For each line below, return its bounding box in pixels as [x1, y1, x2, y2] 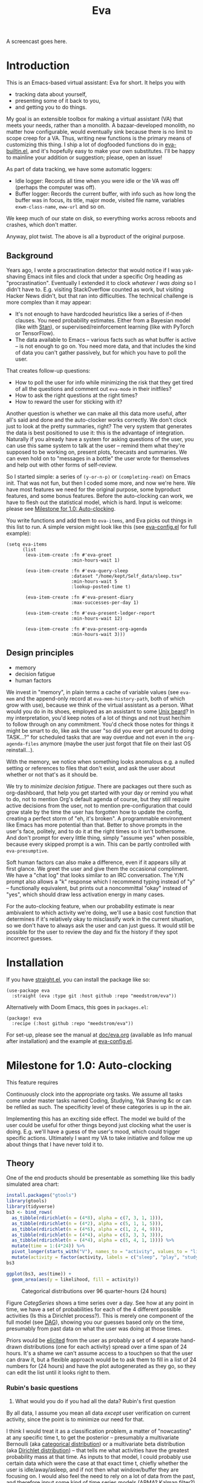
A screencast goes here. [6, 38, 68, 45]
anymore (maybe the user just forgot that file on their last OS [40, 739, 192, 747]
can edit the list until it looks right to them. [6, 1369, 111, 1376]
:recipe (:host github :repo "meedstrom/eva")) [11, 1020, 134, 1026]
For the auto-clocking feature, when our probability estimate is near [6, 902, 175, 909]
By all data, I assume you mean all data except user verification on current [6, 1409, 191, 1416]
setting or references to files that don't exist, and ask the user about [6, 764, 176, 771]
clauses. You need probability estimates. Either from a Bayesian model [14, 316, 190, 324]
